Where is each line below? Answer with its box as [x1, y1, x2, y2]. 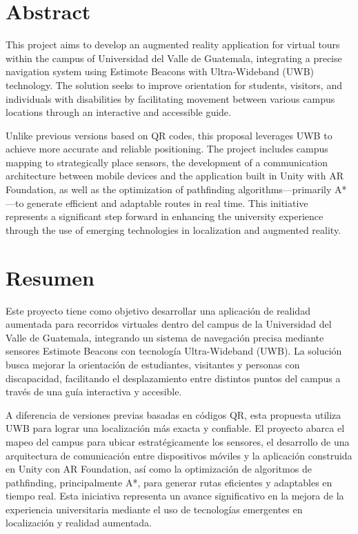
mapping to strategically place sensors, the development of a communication [6, 155, 328, 169]
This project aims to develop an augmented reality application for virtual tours [6, 37, 340, 52]
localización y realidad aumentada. [6, 515, 152, 530]
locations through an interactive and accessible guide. [6, 105, 231, 119]
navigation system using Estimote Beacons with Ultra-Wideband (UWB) [6, 64, 315, 79]
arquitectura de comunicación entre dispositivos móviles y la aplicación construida [6, 448, 352, 462]
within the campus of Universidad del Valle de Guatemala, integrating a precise [6, 50, 342, 65]
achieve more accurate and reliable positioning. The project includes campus [6, 141, 328, 156]
